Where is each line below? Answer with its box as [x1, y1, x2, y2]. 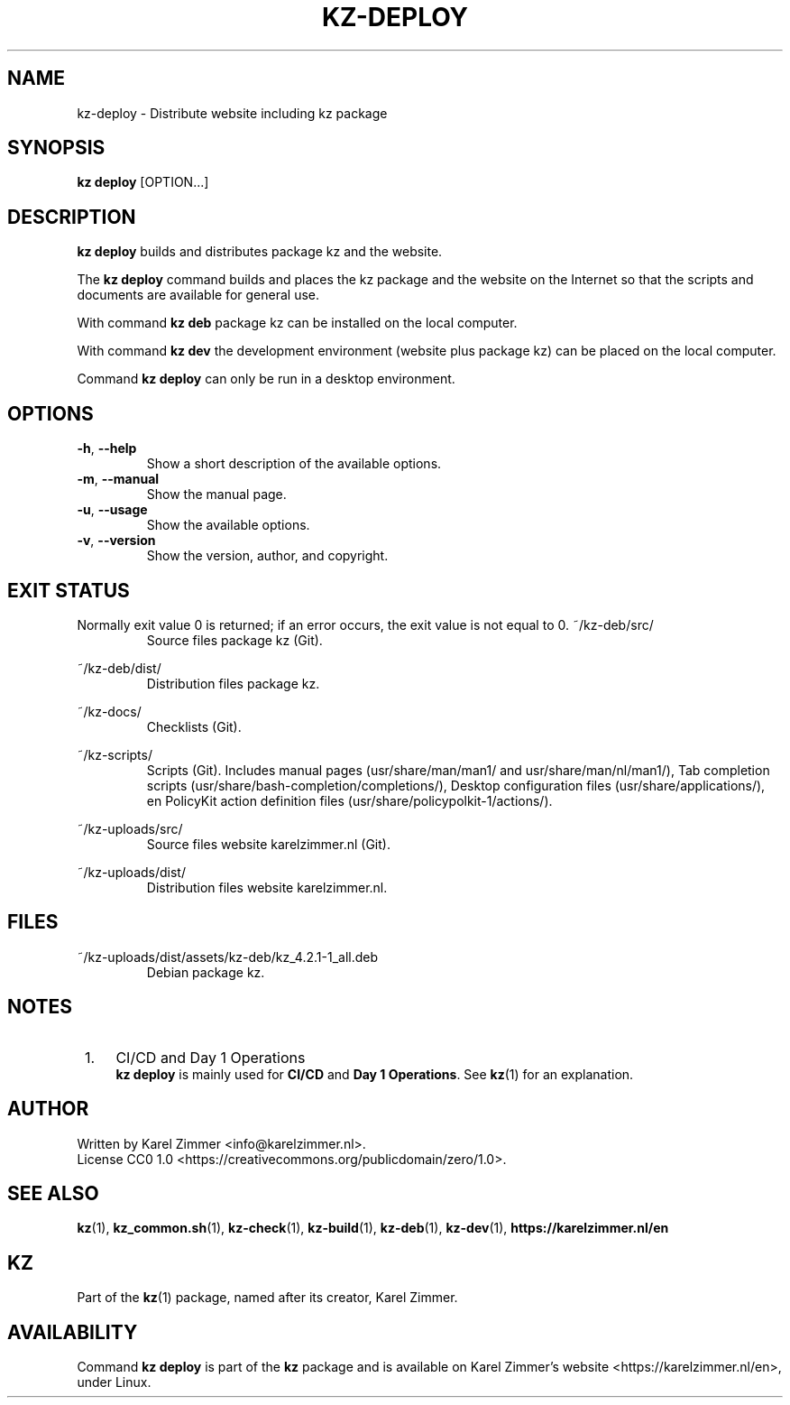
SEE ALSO [7, 1181, 99, 1205]
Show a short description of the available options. [146, 456, 442, 472]
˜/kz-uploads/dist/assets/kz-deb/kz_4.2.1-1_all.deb [77, 948, 379, 965]
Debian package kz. [146, 964, 265, 980]
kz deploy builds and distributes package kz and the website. [77, 244, 443, 260]
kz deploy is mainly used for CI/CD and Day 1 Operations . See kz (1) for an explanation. [115, 1066, 634, 1082]
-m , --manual [77, 471, 160, 487]
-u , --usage [77, 502, 148, 518]
